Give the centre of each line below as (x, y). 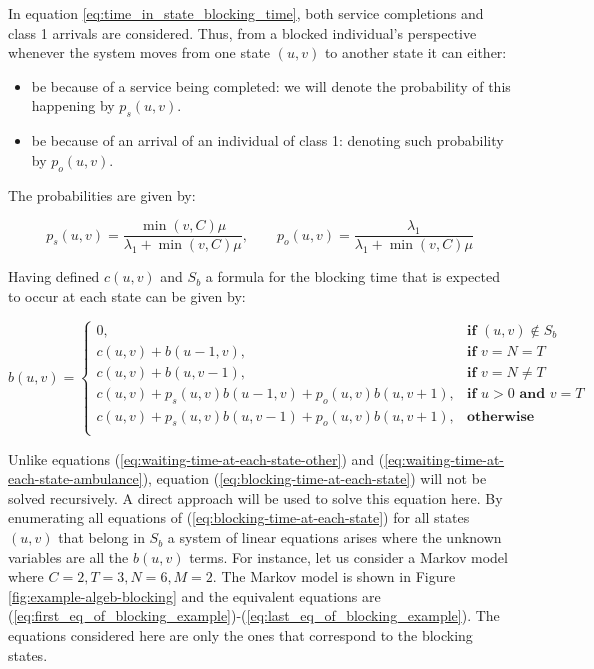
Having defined (54, 276)
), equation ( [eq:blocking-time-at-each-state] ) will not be (314, 478)
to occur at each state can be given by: (127, 295)
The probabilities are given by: (102, 194)
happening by (73, 105)
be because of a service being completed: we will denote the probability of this (271, 85)
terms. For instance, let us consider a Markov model (348, 556)
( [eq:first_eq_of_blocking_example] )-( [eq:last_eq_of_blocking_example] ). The (254, 615)
